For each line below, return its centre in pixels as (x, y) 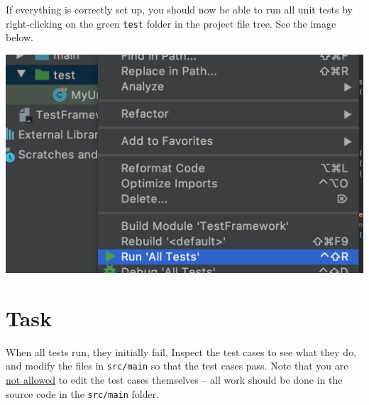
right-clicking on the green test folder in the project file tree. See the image (171, 23)
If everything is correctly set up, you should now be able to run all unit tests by (179, 9)
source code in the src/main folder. (83, 393)
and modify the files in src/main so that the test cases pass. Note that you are (177, 366)
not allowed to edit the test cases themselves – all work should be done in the (174, 379)
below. (20, 37)
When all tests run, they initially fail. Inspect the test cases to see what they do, (181, 351)
